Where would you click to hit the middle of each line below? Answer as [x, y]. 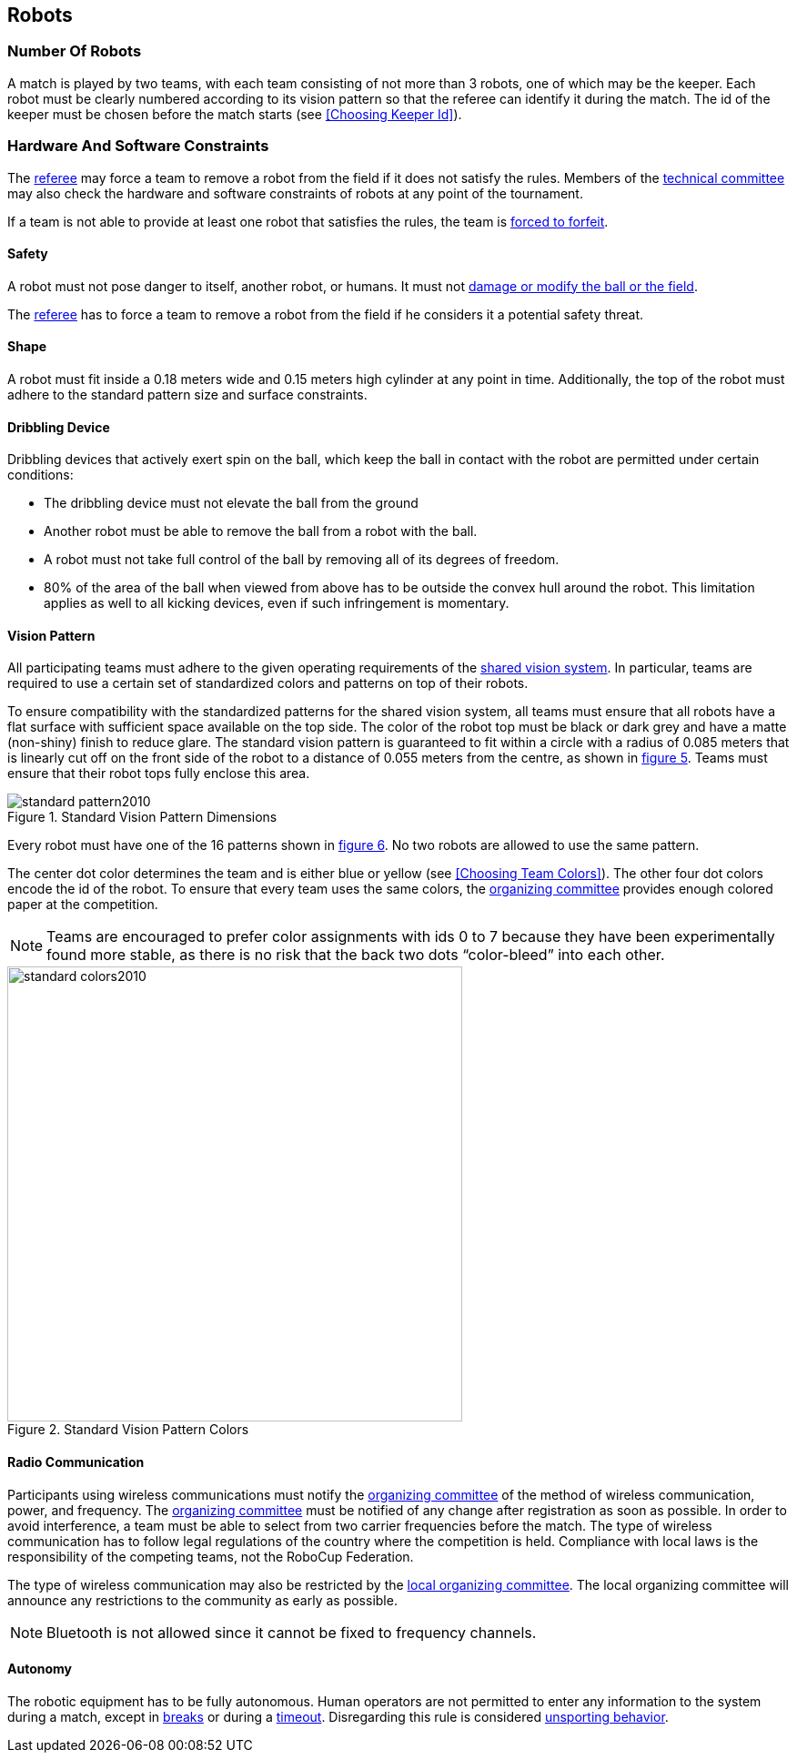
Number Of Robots [75, 51]
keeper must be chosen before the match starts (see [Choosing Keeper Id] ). [235, 114]
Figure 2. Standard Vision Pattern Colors [128, 1430]
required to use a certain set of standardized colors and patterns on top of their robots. [268, 683]
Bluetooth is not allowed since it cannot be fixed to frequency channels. [292, 1632]
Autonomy [40, 1669]
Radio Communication [76, 1462]
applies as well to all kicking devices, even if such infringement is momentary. [277, 603]
